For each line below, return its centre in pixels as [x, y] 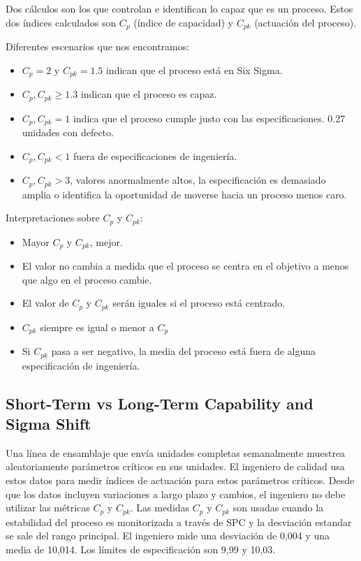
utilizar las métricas [48, 508]
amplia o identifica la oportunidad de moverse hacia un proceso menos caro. [184, 194]
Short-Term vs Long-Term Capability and [160, 403]
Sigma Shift [49, 423]
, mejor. [106, 241]
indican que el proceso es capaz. [149, 94]
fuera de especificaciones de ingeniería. [155, 155]
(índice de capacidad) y [183, 22]
